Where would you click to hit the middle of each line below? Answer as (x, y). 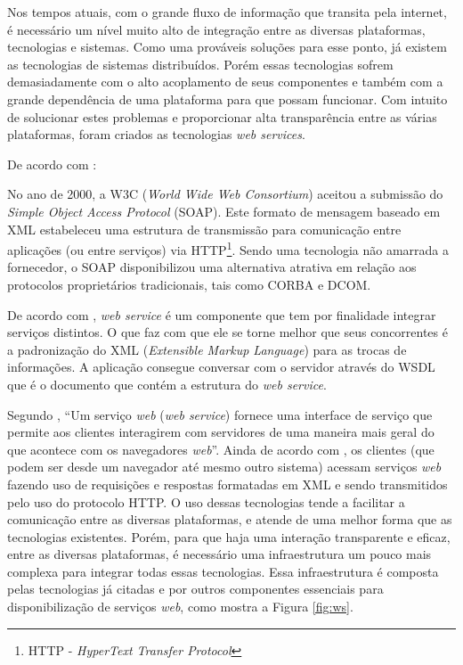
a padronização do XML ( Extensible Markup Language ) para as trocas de (207, 349)
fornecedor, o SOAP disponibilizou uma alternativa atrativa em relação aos (212, 267)
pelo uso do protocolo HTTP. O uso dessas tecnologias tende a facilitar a (206, 501)
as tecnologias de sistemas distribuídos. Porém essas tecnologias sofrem (200, 64)
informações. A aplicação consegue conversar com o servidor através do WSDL (221, 367)
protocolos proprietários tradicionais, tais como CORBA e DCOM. (189, 284)
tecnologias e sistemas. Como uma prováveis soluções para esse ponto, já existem (227, 47)
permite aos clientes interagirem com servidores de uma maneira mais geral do (221, 432)
